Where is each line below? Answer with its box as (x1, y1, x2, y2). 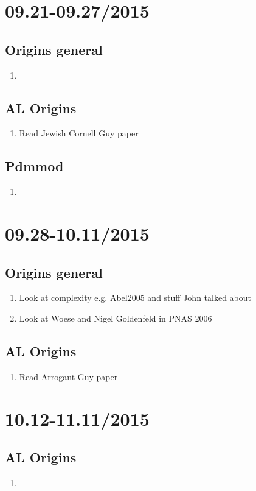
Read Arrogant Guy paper (19, 370, 118, 383)
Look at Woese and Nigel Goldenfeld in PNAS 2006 (19, 311, 212, 324)
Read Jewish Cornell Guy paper (19, 127, 139, 140)
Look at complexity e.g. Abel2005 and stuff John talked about (19, 291, 252, 304)
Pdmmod (5, 157, 64, 175)
